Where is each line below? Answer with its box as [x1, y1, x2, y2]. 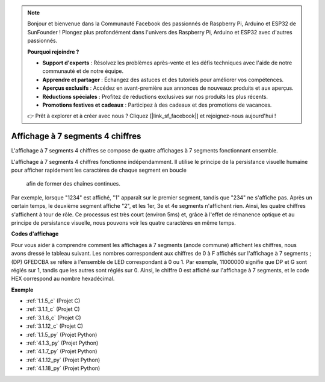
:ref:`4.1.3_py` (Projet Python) [26, 339, 99, 346]
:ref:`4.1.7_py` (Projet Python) [26, 348, 97, 355]
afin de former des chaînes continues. [26, 180, 120, 187]
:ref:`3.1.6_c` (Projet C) [26, 314, 81, 321]
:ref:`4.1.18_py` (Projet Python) [26, 365, 101, 372]
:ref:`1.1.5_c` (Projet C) [26, 297, 81, 304]
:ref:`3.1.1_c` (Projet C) [26, 305, 81, 313]
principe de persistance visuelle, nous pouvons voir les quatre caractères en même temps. [11, 219, 236, 226]
